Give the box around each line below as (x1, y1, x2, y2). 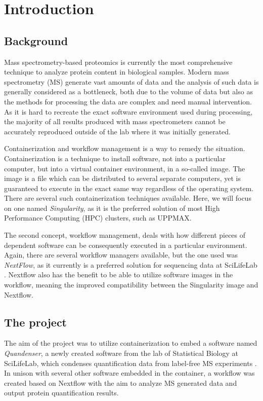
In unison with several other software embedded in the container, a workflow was (4, 368, 255, 378)
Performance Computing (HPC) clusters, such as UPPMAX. (4, 212, 192, 223)
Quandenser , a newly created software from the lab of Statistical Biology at (4, 348, 238, 358)
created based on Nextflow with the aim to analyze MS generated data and (4, 377, 237, 388)
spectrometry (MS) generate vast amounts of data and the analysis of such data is (4, 76, 259, 87)
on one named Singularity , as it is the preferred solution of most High (4, 202, 220, 213)
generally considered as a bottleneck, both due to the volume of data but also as (4, 86, 253, 97)
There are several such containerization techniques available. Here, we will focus (4, 193, 251, 203)
